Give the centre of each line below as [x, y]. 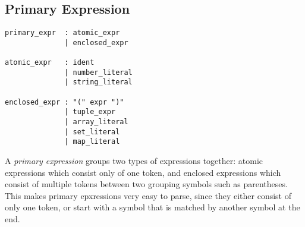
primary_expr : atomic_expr [62, 33]
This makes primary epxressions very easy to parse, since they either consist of [148, 195]
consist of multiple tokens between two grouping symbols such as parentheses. [146, 184]
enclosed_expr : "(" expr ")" [65, 102]
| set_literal [92, 132]
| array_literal [96, 122]
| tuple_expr [90, 112]
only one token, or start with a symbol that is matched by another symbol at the [152, 207]
